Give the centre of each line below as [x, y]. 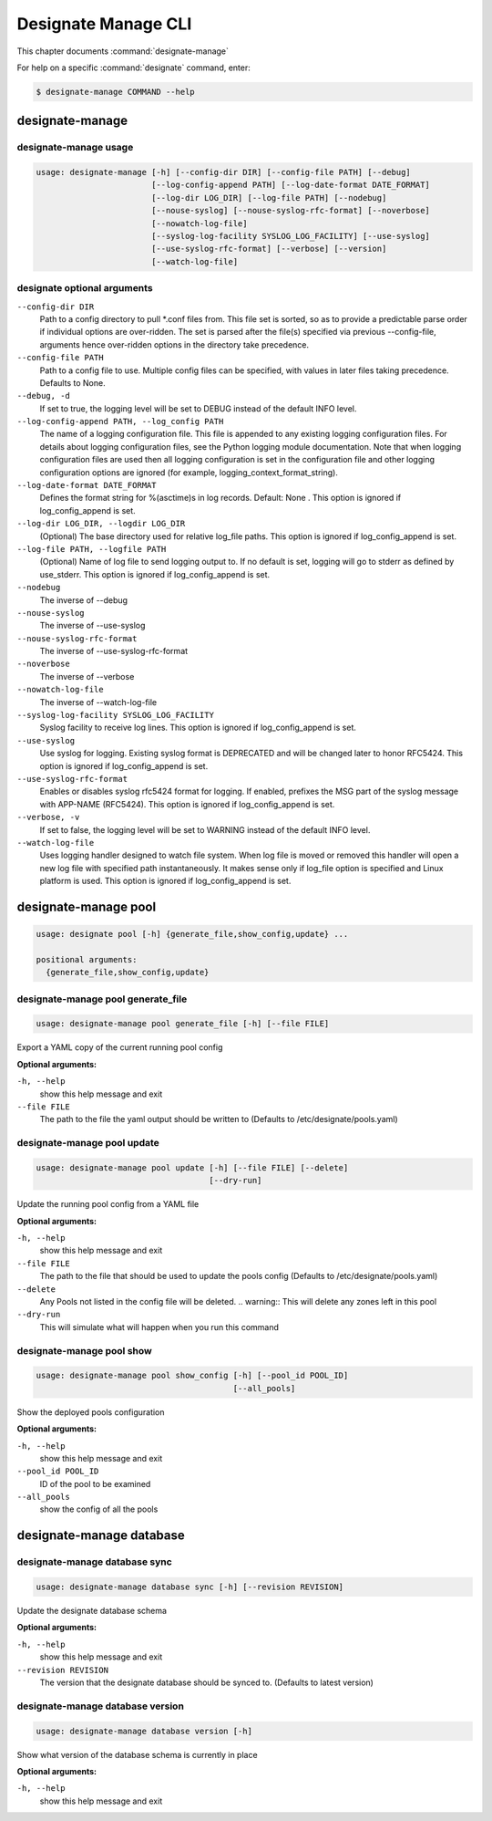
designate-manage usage [75, 148]
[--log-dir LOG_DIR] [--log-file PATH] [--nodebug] [269, 198]
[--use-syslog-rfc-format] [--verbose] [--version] [269, 249]
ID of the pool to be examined [95, 1483]
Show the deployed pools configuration [91, 1412]
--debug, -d [43, 396]
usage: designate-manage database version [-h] [144, 1731]
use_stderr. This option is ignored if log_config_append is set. [155, 574]
